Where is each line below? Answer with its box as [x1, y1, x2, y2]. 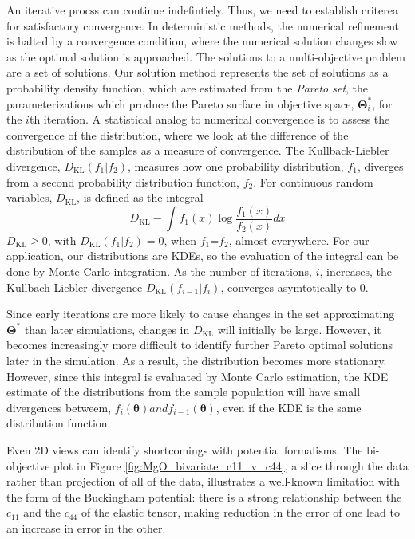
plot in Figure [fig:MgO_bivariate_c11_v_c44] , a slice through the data [53, 457, 409, 474]
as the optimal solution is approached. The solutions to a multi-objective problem [6, 48, 405, 65]
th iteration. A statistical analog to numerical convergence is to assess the [29, 111, 390, 128]
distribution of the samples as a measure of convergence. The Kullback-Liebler [6, 142, 389, 159]
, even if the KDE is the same [215, 399, 362, 415]
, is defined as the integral [77, 189, 204, 206]
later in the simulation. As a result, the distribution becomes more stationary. [6, 352, 387, 368]
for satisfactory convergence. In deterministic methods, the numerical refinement [6, 17, 400, 33]
